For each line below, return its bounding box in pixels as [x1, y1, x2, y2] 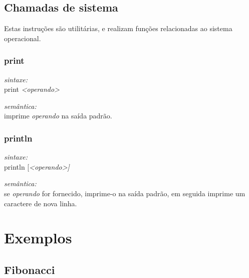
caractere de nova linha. [4, 198, 77, 208]
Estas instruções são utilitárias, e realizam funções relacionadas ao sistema [4, 23, 232, 34]
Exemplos [4, 227, 72, 248]
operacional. [4, 33, 41, 43]
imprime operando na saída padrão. [4, 110, 112, 121]
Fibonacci [4, 261, 55, 277]
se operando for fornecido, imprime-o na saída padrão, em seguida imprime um [4, 188, 245, 198]
